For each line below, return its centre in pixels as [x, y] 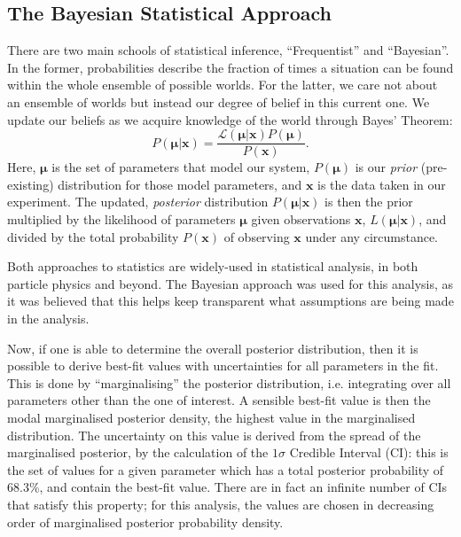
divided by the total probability [93, 236]
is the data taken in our [382, 184]
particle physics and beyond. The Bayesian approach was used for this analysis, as [230, 283]
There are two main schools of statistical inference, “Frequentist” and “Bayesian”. [228, 50]
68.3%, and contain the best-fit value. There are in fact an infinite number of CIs [227, 487]
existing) [31, 184]
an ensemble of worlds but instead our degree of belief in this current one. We [219, 101]
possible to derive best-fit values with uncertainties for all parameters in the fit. [223, 366]
